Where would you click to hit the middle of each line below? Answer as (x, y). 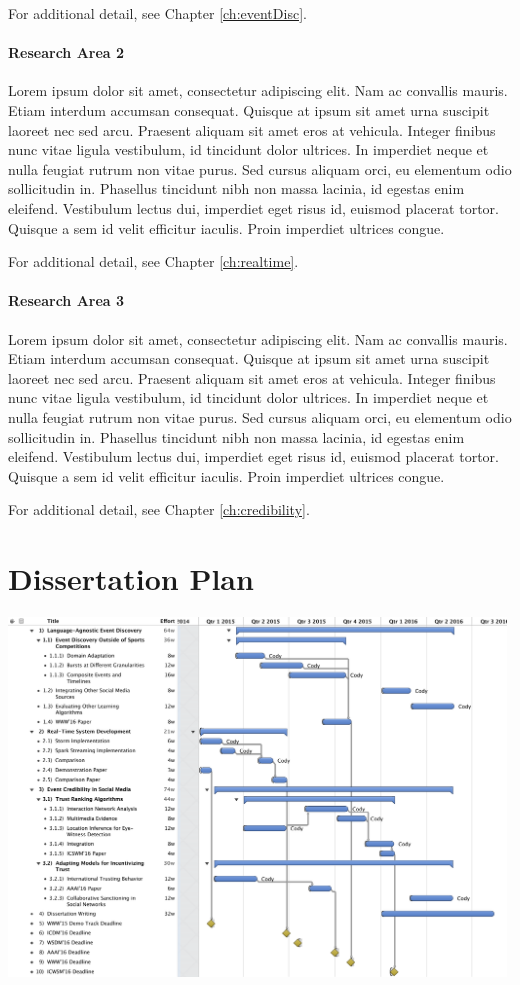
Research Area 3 (66, 300)
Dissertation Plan (131, 578)
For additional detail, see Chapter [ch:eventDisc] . (157, 13)
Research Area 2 (66, 52)
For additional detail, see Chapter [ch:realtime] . (153, 261)
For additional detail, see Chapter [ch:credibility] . (159, 509)
